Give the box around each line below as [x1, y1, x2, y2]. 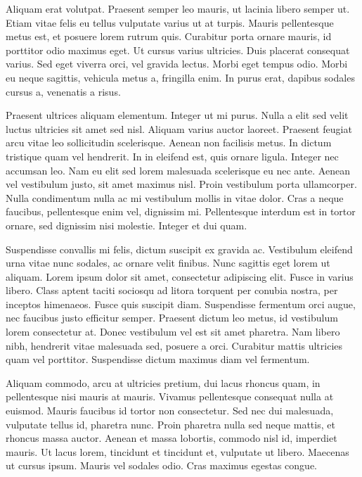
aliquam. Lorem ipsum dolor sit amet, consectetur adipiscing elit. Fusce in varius [6, 269, 354, 284]
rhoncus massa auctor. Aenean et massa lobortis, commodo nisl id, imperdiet [6, 431, 337, 445]
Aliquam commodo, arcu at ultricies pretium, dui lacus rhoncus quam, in [6, 375, 321, 390]
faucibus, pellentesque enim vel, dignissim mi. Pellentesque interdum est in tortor [6, 204, 356, 219]
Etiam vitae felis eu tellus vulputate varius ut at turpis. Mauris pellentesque [6, 15, 334, 30]
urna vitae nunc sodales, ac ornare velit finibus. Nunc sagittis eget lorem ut [6, 255, 330, 270]
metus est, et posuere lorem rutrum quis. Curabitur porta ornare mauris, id [6, 29, 332, 44]
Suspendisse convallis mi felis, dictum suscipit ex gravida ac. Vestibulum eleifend [6, 241, 353, 256]
